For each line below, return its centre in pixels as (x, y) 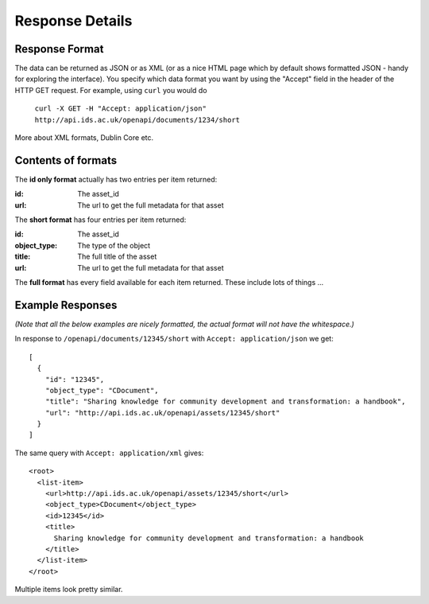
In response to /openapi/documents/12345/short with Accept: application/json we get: (174, 339)
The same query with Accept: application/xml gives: (109, 453)
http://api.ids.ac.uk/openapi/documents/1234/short (137, 120)
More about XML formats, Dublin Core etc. (84, 138)
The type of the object (114, 245)
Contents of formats (66, 160)
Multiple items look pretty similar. (69, 590)
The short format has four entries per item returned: (100, 220)
